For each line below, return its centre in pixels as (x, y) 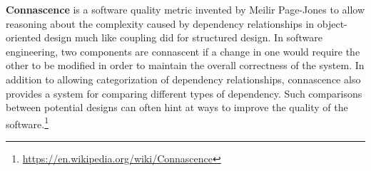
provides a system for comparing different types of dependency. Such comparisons (184, 93)
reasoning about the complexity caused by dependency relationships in (160, 23)
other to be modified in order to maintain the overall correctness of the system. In (185, 65)
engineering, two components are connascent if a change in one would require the (183, 51)
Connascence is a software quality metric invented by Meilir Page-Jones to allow (185, 9)
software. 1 (27, 123)
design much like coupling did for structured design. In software (183, 37)
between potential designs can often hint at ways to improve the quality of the (177, 107)
